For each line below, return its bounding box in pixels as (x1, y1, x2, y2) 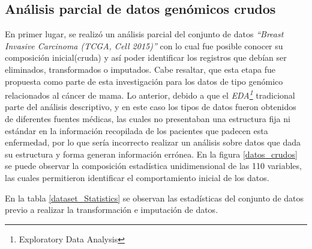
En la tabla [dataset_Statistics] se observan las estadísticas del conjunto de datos (5, 191, 304, 204)
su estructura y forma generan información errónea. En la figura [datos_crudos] (5, 147, 298, 160)
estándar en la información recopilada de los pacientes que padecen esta (5, 124, 268, 137)
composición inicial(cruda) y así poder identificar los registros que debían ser (5, 51, 287, 64)
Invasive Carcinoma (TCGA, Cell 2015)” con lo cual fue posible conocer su (5, 39, 283, 52)
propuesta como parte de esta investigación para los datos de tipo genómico (5, 75, 283, 87)
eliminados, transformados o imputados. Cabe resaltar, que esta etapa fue (5, 63, 275, 75)
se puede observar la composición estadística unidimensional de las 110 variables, (5, 159, 302, 172)
